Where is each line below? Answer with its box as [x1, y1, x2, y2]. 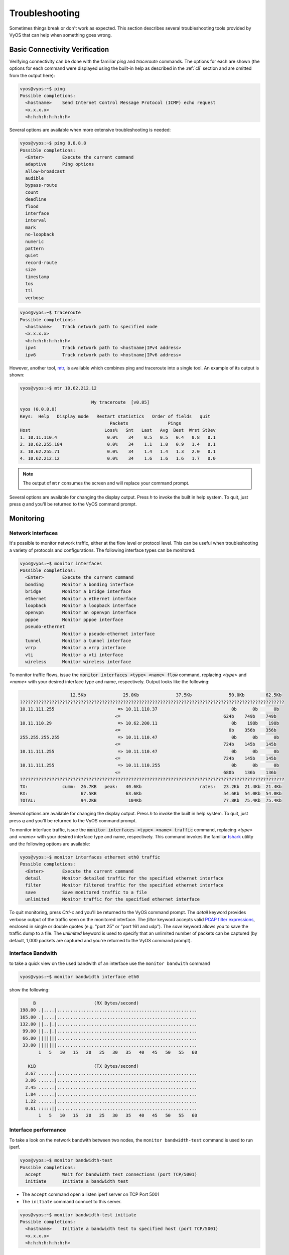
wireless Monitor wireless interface [25, 659, 131, 665]
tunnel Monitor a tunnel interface [25, 638, 131, 644]
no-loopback [25, 231, 55, 237]
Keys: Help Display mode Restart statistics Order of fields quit [20, 413, 211, 419]
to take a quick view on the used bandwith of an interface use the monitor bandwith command [9, 960, 210, 966]
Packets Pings [109, 420, 182, 426]
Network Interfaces [9, 530, 58, 537]
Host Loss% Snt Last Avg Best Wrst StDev [20, 427, 216, 433]
